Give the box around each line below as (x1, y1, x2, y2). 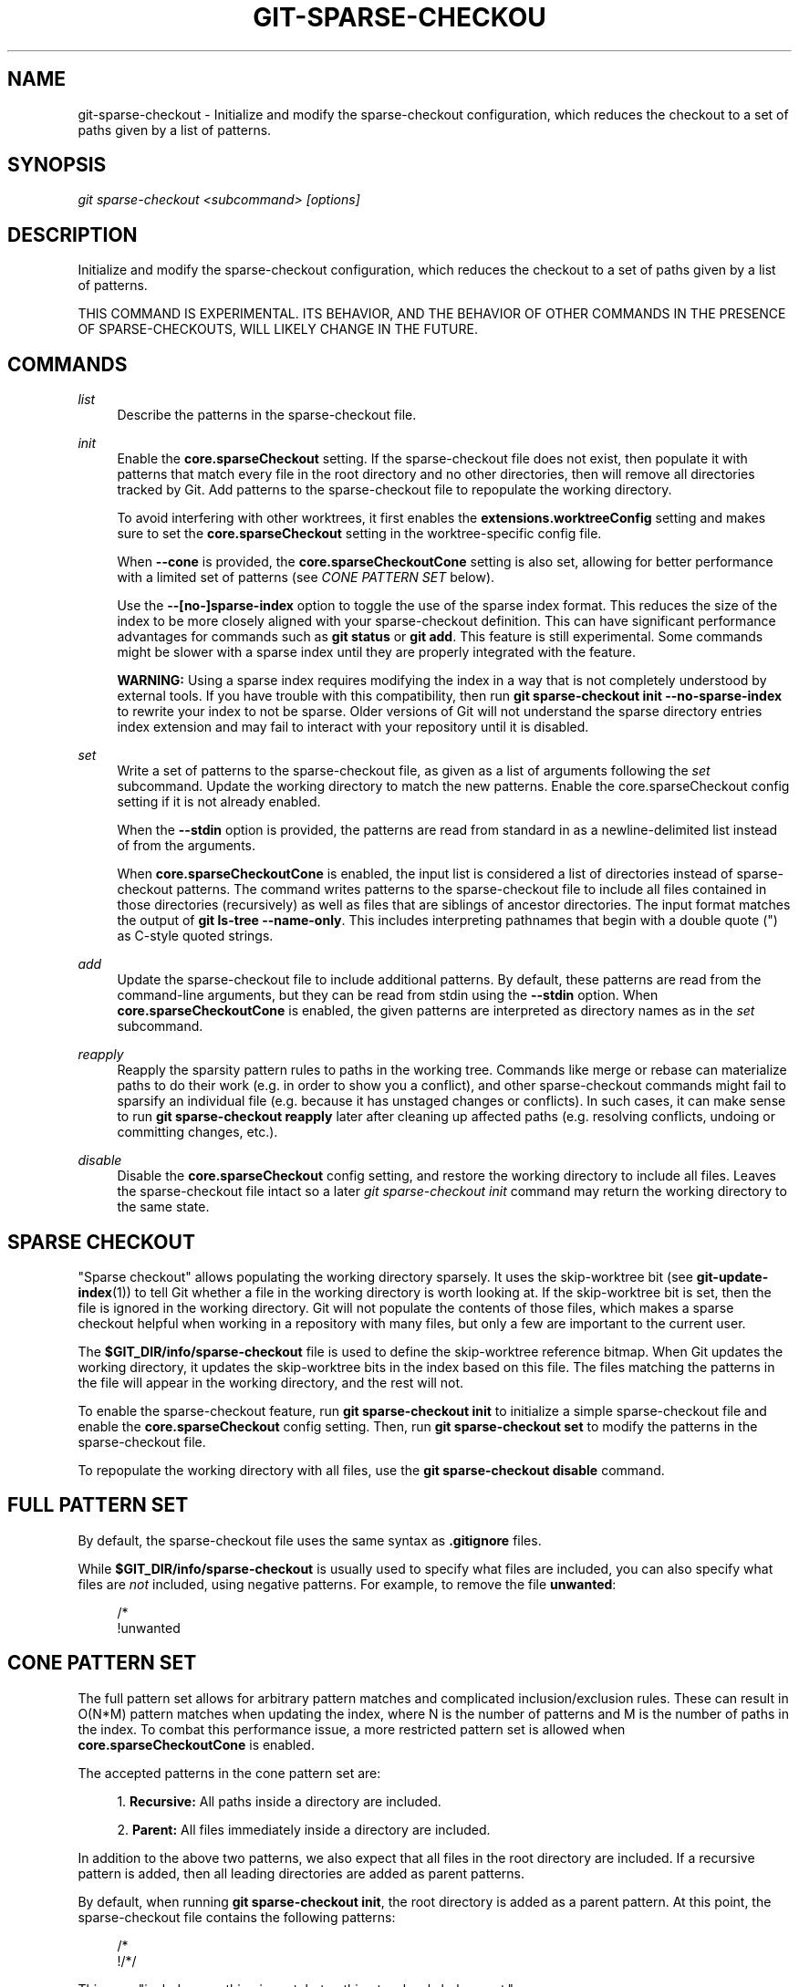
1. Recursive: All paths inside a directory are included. (117, 1793, 441, 1809)
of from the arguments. (117, 837, 256, 854)
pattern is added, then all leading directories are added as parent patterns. (78, 1865, 525, 1881)
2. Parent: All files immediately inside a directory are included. (117, 1821, 491, 1837)
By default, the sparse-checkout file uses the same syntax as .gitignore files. (78, 1532, 542, 1548)
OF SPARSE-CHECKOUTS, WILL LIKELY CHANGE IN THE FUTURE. (78, 321, 478, 338)
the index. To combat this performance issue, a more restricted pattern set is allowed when (78, 1721, 626, 1737)
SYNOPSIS (7, 153, 107, 177)
